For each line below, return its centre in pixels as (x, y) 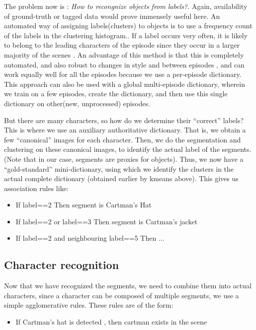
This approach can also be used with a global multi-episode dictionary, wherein (125, 84)
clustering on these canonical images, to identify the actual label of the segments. (128, 149)
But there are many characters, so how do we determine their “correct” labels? (124, 120)
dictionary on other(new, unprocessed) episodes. (77, 103)
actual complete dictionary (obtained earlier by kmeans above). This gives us (121, 178)
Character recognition (62, 265)
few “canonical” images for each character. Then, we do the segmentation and (123, 139)
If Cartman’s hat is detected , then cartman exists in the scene (111, 322)
